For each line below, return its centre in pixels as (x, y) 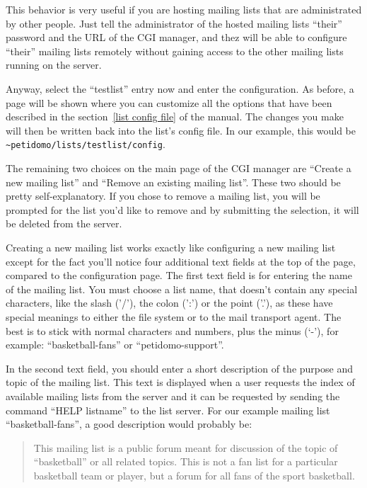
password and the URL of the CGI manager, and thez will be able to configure (176, 37)
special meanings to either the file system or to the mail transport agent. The (174, 316)
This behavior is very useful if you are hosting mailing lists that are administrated (184, 9)
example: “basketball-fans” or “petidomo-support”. (115, 345)
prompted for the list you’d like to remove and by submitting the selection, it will (182, 209)
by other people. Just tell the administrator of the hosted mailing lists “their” (174, 23)
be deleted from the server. (64, 223)
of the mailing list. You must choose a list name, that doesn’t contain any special (182, 289)
